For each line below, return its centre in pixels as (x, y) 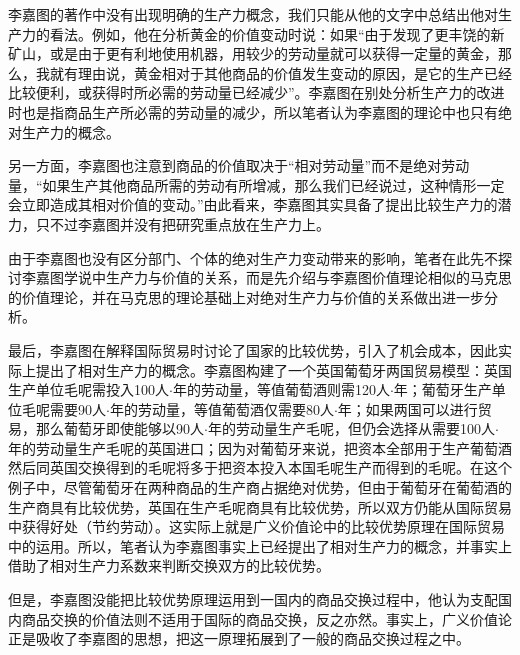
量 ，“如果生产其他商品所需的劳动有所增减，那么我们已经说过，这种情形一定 (256, 184)
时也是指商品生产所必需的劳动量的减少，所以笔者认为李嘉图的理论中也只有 (253, 111)
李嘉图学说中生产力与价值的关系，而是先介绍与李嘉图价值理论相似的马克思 (266, 277)
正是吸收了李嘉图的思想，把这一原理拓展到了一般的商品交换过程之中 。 (239, 638)
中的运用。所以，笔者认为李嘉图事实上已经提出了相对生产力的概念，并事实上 (260, 545)
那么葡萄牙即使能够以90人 (119, 428)
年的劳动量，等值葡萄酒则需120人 (281, 389)
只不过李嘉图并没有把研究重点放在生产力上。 (182, 223)
